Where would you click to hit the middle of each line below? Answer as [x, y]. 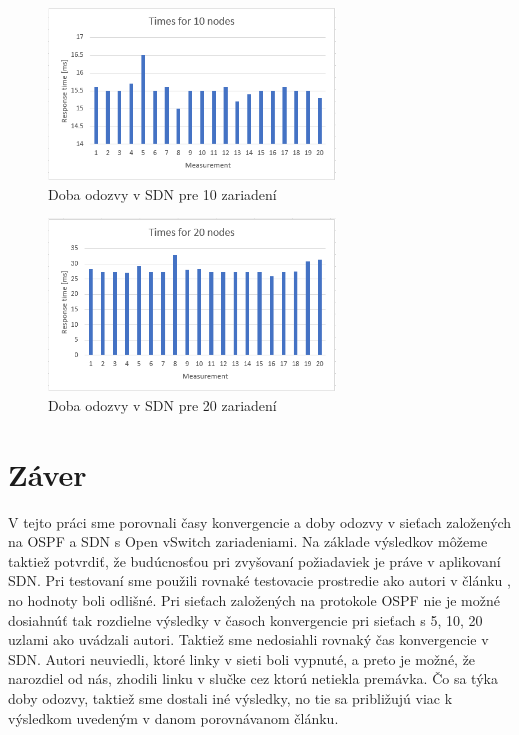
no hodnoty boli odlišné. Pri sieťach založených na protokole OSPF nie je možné [254, 599]
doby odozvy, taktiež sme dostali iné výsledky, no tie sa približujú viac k [230, 697]
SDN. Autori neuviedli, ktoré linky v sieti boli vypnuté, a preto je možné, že [242, 658]
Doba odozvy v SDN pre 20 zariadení [162, 404]
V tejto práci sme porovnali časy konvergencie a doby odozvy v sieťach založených [260, 521]
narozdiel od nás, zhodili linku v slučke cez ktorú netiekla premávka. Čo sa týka [253, 678]
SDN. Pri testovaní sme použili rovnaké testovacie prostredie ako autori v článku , [259, 580]
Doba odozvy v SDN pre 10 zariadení [162, 193]
